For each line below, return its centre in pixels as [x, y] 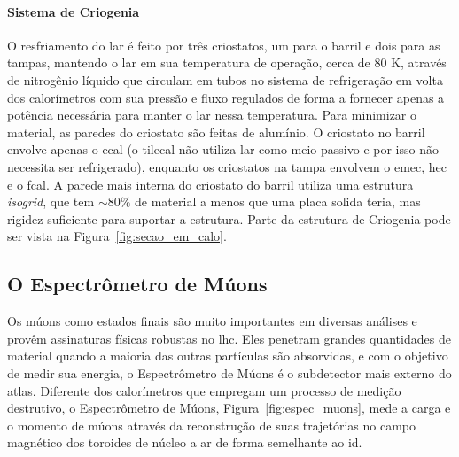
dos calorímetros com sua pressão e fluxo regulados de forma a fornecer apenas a [226, 97]
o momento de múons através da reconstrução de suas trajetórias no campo [212, 425]
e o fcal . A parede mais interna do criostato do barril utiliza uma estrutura [210, 184]
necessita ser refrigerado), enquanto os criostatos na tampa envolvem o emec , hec [227, 166]
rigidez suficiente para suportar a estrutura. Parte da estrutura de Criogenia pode [229, 218]
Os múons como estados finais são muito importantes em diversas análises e [212, 321]
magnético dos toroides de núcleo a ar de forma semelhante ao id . [185, 442]
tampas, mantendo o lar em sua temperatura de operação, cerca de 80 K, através [227, 62]
